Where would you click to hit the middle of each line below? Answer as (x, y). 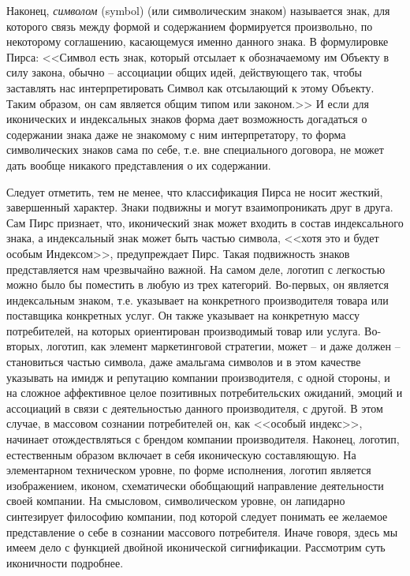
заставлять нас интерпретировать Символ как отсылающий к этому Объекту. (190, 87)
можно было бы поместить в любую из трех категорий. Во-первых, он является (198, 284)
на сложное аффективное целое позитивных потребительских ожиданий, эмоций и (205, 393)
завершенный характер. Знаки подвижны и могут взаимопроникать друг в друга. (200, 207)
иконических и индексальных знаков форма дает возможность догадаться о (187, 119)
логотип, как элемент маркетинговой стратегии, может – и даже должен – (224, 346)
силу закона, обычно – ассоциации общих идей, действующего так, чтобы (184, 72)
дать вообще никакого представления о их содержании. (139, 165)
